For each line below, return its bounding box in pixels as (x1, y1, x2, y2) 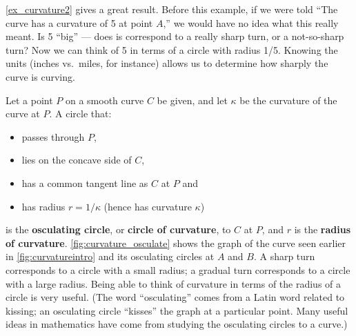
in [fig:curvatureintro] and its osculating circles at (6, 249, 215, 264)
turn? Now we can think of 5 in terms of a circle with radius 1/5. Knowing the (6, 42, 338, 57)
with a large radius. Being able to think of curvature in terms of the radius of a (6, 276, 342, 290)
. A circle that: (49, 106, 112, 121)
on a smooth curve (65, 92, 144, 107)
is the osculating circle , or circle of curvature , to (6, 222, 231, 237)
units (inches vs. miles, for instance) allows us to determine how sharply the (6, 56, 328, 70)
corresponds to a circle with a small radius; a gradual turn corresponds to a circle (6, 262, 350, 277)
